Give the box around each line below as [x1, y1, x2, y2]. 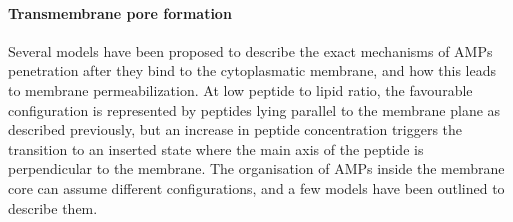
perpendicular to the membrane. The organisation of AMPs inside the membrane [8, 158, 505, 179]
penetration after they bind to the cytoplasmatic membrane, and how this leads [8, 60, 497, 81]
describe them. [8, 197, 98, 218]
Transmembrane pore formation [8, 2, 232, 23]
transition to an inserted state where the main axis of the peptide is [8, 138, 424, 159]
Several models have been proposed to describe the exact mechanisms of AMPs [8, 40, 493, 61]
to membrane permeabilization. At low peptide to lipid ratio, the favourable [8, 79, 473, 100]
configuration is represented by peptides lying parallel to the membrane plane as [8, 99, 501, 120]
